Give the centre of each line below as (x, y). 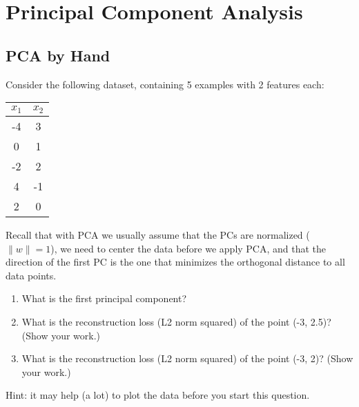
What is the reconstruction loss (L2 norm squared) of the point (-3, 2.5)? (176, 322)
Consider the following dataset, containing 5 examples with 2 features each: (165, 84)
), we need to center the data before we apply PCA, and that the (188, 248)
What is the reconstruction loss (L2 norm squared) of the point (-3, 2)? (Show (187, 358)
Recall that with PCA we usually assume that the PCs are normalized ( (158, 235)
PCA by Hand (58, 55)
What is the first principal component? (104, 298)
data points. (31, 275)
